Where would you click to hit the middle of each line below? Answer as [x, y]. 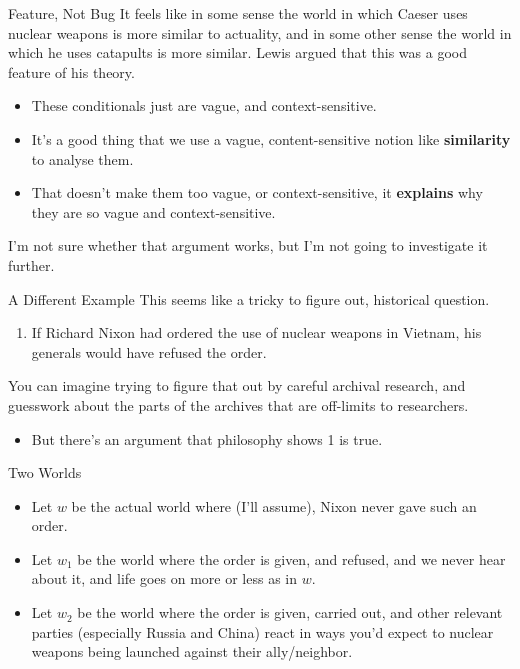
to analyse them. [82, 158]
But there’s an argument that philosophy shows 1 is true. [207, 438]
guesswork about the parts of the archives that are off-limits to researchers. [238, 404]
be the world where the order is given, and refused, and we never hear [291, 558]
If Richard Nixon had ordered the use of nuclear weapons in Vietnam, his [256, 332]
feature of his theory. [71, 71]
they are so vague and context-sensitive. [153, 211]
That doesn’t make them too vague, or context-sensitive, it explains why [257, 192]
